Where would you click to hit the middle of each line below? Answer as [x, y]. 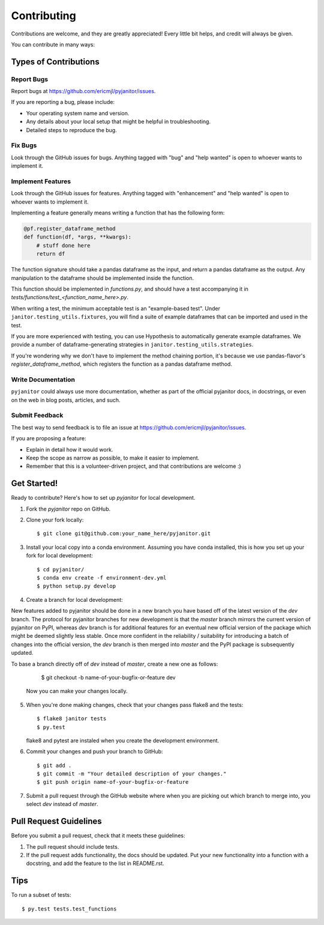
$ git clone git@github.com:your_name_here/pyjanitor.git [124, 534]
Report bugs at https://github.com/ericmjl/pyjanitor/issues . [83, 91]
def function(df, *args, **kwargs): [78, 237]
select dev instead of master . [62, 804]
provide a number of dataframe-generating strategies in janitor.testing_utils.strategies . [132, 345]
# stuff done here [63, 245]
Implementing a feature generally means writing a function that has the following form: [118, 213]
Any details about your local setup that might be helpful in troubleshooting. [118, 122]
